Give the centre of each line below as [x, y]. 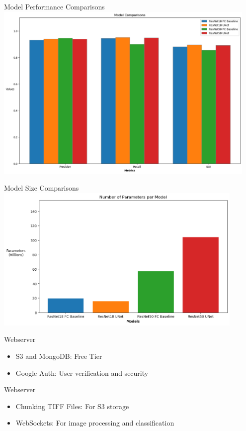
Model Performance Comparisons [54, 6]
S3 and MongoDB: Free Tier [59, 356]
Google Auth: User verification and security [82, 373]
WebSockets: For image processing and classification [95, 423]
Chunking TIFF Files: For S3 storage [72, 406]
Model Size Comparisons [41, 188]
